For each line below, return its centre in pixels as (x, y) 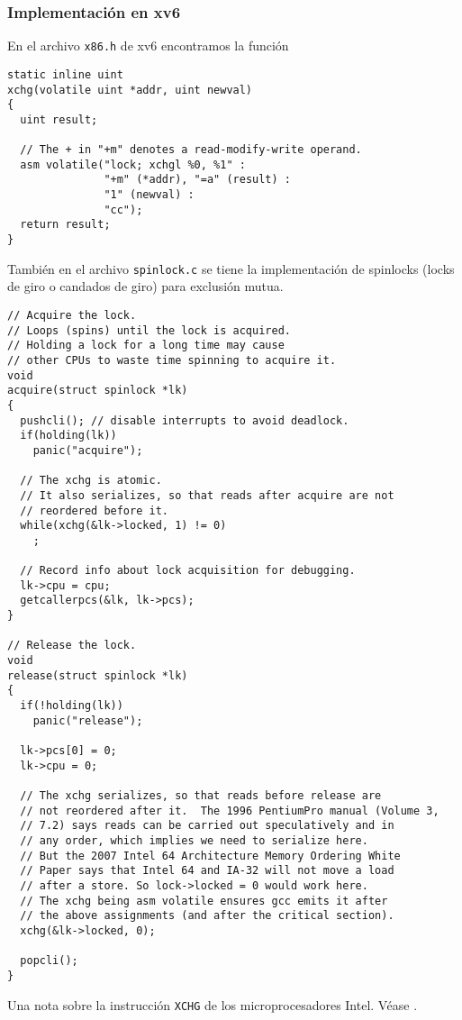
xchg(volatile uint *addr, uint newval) (130, 90)
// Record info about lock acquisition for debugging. (188, 571)
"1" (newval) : (149, 195)
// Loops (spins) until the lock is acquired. (149, 330)
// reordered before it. (94, 510)
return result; (65, 225)
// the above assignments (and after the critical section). (207, 916)
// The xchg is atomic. (91, 481)
